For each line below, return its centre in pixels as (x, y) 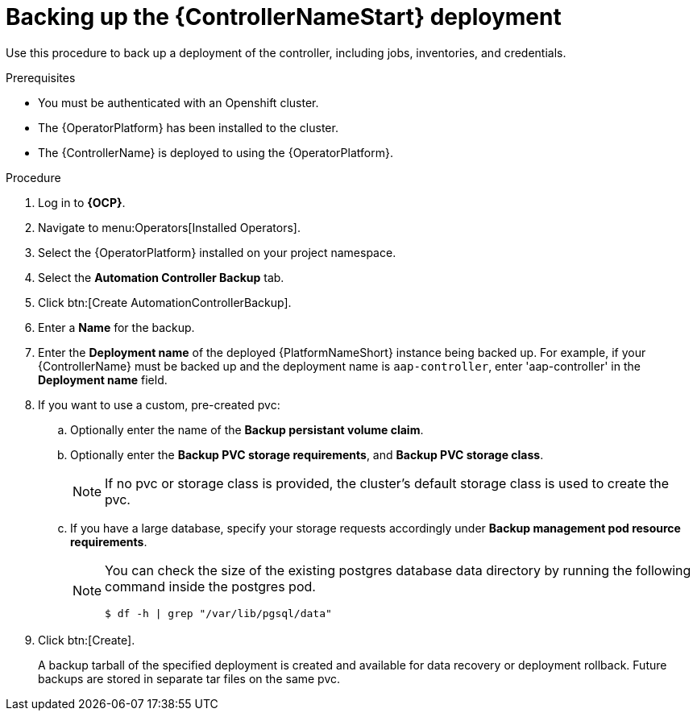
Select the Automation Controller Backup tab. (161, 277)
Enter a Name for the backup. (116, 327)
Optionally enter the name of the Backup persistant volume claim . (247, 429)
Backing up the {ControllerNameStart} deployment (284, 17)
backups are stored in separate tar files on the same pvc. (189, 678)
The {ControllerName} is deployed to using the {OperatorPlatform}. (216, 152)
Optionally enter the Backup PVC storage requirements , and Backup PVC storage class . (307, 454)
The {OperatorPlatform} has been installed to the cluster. (188, 127)
